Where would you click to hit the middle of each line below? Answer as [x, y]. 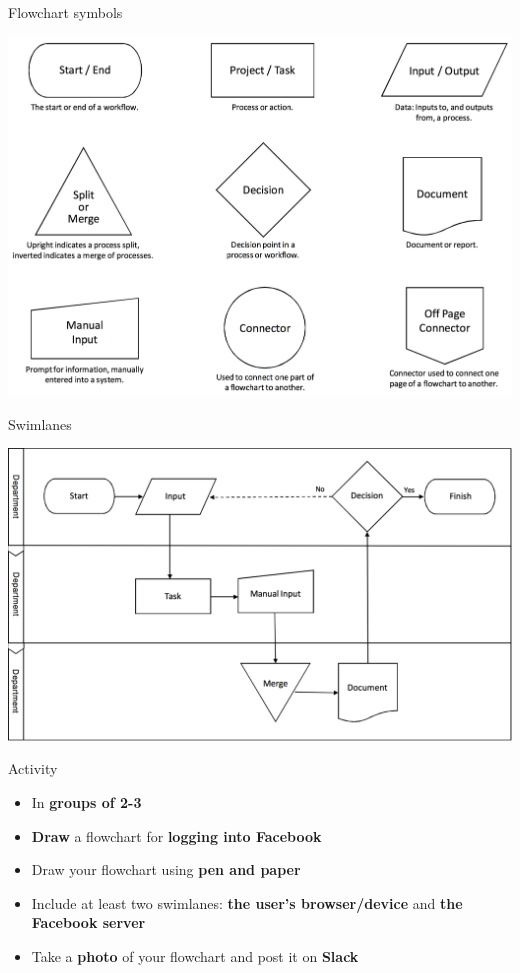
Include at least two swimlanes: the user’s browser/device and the [247, 902]
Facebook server [88, 922]
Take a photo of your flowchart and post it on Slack [195, 955]
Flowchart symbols [65, 12]
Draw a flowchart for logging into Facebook [176, 835]
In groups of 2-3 [86, 801]
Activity [33, 768]
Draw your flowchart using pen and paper [166, 869]
